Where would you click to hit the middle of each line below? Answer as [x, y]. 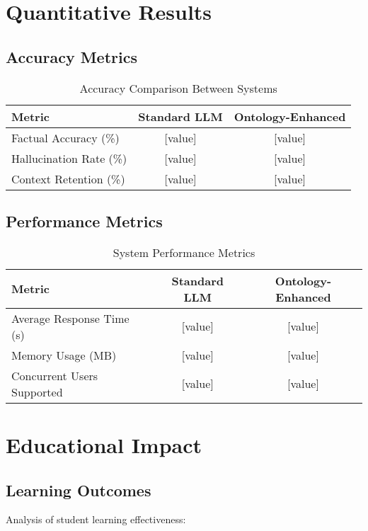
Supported [37, 392]
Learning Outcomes [79, 490]
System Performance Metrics [184, 252]
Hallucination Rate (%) [69, 158]
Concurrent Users [55, 375]
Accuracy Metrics [71, 56]
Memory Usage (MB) [64, 355]
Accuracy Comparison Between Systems [178, 88]
